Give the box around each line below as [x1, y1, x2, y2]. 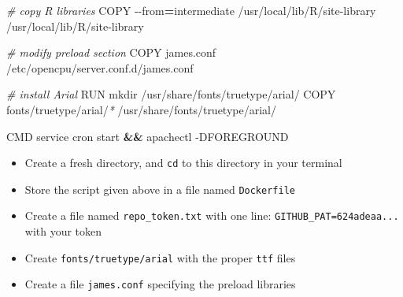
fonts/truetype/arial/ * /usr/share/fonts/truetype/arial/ [6, 101, 276, 117]
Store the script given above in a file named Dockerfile [24, 180, 295, 197]
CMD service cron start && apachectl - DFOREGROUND [6, 128, 289, 144]
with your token [24, 223, 102, 239]
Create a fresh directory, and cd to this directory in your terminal [24, 154, 342, 171]
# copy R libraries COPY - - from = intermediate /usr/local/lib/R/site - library [6, 2, 376, 18]
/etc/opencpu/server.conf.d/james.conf [6, 59, 194, 76]
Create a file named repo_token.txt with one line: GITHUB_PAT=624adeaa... [24, 207, 399, 224]
